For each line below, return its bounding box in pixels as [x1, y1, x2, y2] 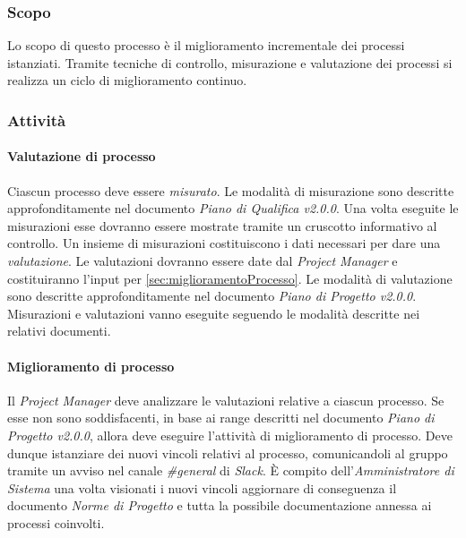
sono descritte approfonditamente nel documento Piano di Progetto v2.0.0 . [7, 286, 417, 305]
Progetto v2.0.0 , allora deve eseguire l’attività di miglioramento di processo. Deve [7, 425, 453, 444]
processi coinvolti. [7, 513, 105, 532]
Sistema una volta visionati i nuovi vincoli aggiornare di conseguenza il [7, 478, 397, 497]
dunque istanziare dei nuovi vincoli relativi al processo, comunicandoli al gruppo [7, 443, 448, 462]
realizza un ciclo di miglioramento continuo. [7, 71, 247, 90]
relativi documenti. [7, 321, 111, 340]
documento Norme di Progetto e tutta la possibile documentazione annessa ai [7, 496, 432, 515]
